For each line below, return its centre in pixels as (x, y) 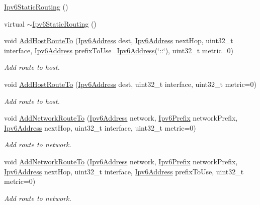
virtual (14, 23)
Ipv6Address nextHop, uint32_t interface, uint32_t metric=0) (100, 127)
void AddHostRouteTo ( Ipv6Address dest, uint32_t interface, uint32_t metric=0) (130, 84)
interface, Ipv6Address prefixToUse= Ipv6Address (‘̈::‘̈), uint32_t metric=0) (119, 50)
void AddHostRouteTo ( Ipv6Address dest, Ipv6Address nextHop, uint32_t (119, 40)
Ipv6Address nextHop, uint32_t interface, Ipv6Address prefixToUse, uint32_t (124, 171)
